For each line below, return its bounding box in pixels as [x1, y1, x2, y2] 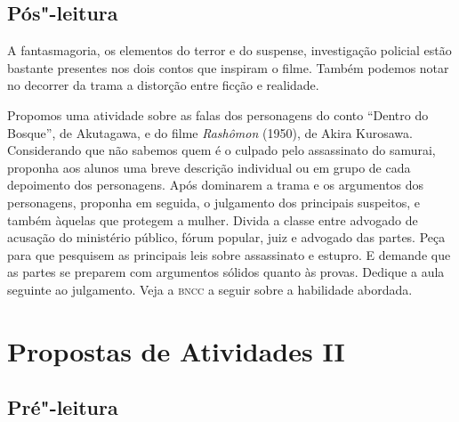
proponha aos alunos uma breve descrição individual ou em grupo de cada [7, 158, 411, 176]
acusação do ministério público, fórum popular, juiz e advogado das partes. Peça [7, 228, 446, 247]
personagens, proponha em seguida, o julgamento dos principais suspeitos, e [7, 192, 420, 211]
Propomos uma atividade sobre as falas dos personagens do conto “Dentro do [7, 105, 429, 124]
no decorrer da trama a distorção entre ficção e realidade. [7, 76, 319, 94]
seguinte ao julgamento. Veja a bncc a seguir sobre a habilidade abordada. [7, 280, 413, 298]
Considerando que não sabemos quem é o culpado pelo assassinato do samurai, [7, 141, 436, 159]
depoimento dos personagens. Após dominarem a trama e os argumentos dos [7, 175, 424, 194]
